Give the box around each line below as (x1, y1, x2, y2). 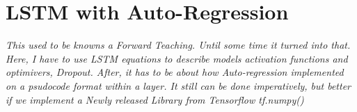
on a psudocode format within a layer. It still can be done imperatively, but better (6, 78, 351, 93)
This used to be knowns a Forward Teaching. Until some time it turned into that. (6, 38, 351, 52)
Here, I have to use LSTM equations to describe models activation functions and (6, 51, 348, 65)
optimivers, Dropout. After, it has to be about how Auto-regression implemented (6, 65, 344, 79)
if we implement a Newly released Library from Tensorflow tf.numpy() (6, 92, 304, 106)
